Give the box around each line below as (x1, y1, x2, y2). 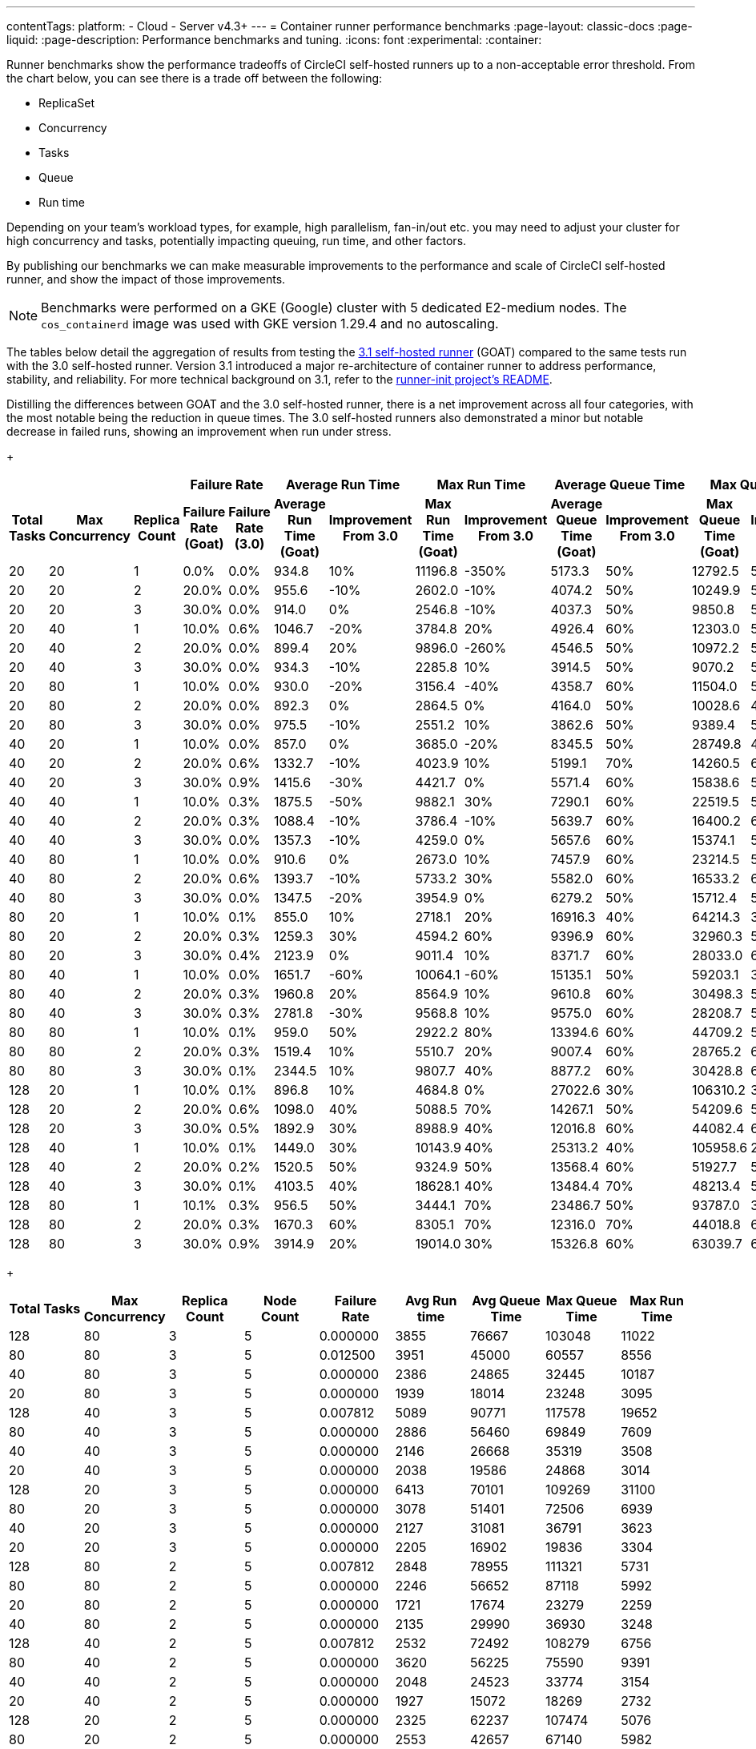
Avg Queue (472, 1293, 541, 1309)
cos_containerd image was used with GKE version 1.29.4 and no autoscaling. (41, 316, 499, 332)
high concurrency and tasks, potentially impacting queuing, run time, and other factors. (6, 234, 467, 247)
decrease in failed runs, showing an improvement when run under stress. (6, 424, 392, 438)
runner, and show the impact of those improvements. (6, 272, 286, 286)
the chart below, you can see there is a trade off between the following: (6, 71, 383, 85)
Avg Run (404, 1293, 457, 1309)
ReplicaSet (38, 96, 95, 110)
